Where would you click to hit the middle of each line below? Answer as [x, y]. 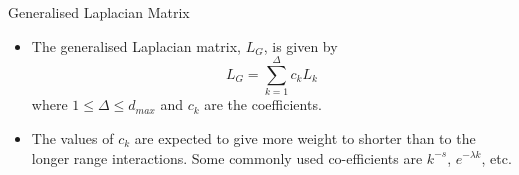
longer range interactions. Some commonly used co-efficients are [227, 157]
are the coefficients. [263, 104]
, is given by [300, 45]
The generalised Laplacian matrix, [136, 45]
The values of [72, 137]
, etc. [496, 157]
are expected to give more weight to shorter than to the [305, 137]
